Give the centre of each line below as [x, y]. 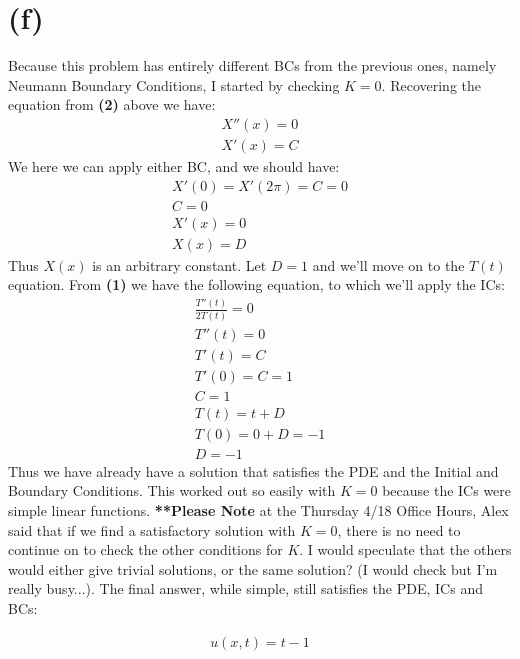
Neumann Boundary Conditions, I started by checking [174, 84]
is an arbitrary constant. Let [179, 264]
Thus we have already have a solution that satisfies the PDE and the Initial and [253, 470]
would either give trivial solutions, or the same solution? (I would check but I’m [253, 568]
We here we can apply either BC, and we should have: [174, 165]
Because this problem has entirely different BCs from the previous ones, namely [252, 65]
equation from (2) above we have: [112, 104]
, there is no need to [399, 529]
